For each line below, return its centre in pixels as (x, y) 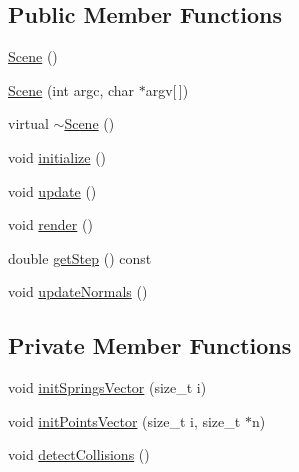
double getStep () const (80, 257)
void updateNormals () (78, 291)
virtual (28, 123)
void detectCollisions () (79, 454)
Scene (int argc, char (71, 89)
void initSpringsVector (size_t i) (107, 387)
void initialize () (57, 156)
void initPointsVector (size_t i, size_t (124, 420)
